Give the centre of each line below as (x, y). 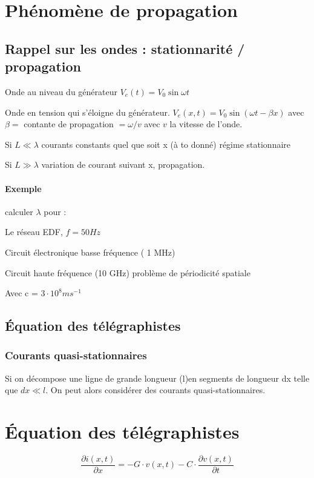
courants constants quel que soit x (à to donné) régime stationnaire (166, 144)
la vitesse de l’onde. (206, 124)
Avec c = (21, 293)
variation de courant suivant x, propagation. (123, 164)
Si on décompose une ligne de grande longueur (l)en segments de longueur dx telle (157, 378)
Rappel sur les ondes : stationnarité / (125, 48)
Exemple (23, 188)
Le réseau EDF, (34, 232)
